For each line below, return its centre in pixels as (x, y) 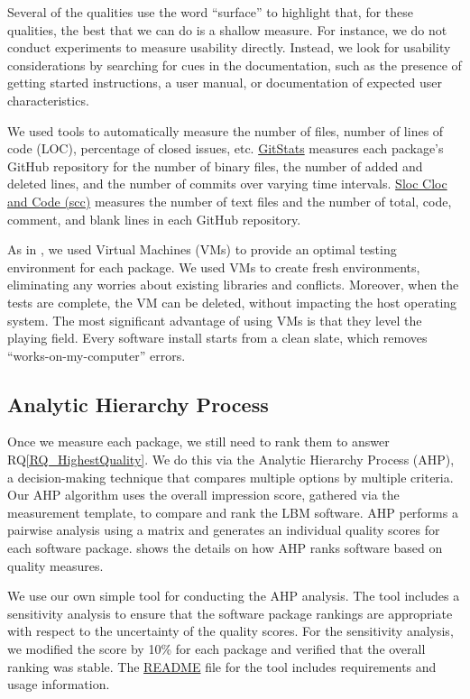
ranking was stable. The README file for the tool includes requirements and (222, 666)
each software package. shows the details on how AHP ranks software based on (225, 548)
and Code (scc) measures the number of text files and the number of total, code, (230, 201)
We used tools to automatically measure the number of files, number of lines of (226, 130)
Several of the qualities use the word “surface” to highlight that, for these (211, 12)
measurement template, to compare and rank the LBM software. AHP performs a (233, 512)
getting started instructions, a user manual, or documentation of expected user (225, 83)
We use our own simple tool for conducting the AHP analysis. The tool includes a (234, 596)
